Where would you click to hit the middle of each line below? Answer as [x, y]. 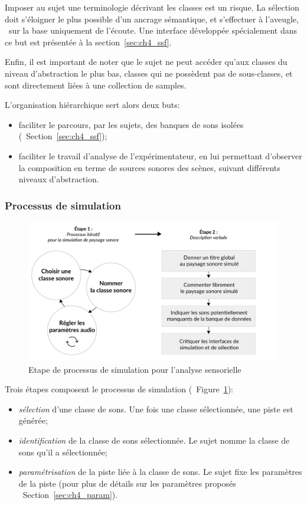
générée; [33, 420]
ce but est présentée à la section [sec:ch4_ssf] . [88, 42]
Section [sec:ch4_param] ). [70, 495]
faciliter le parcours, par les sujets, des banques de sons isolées [131, 124]
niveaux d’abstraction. [59, 179]
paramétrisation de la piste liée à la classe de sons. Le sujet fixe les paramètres [160, 472]
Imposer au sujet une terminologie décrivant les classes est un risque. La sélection [152, 7]
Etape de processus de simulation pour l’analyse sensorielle [135, 369]
